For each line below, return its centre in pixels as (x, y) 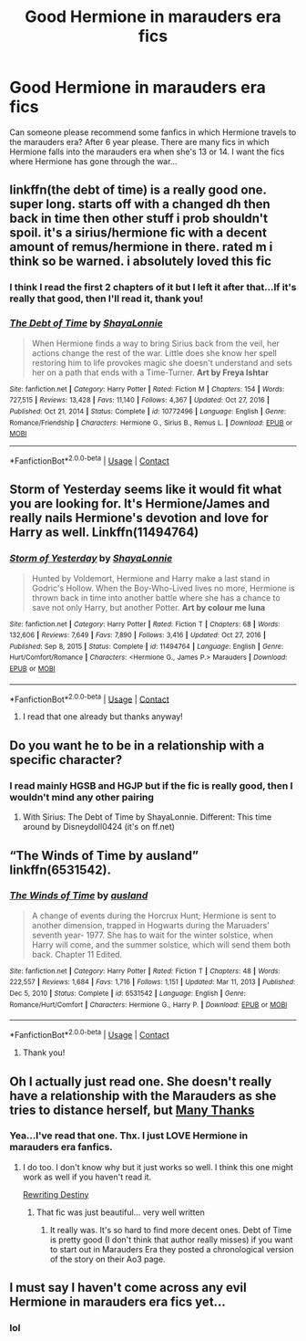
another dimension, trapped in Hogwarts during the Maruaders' (151, 925)
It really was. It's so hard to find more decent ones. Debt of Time (171, 1230)
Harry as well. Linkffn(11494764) (104, 533)
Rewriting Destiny (56, 1194)
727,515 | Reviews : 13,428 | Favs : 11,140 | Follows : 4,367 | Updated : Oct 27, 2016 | (140, 400)
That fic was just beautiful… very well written (120, 1212)
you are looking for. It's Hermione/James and (140, 504)
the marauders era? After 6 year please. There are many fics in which (140, 141)
